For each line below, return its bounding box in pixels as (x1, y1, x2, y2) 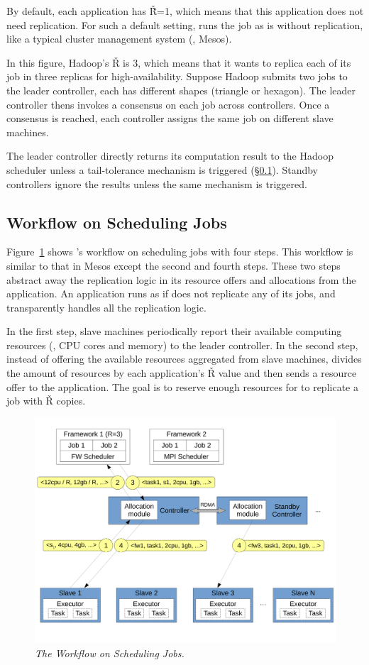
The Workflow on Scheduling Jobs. (35, 646, 184, 661)
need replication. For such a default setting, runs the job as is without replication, (6, 17, 363, 32)
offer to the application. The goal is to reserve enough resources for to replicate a (6, 379, 358, 394)
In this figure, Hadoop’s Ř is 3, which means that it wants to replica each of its (6, 55, 351, 70)
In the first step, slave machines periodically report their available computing (6, 324, 342, 339)
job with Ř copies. (6, 393, 86, 408)
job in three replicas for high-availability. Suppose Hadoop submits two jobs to (6, 69, 348, 84)
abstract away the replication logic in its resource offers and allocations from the (6, 272, 356, 287)
